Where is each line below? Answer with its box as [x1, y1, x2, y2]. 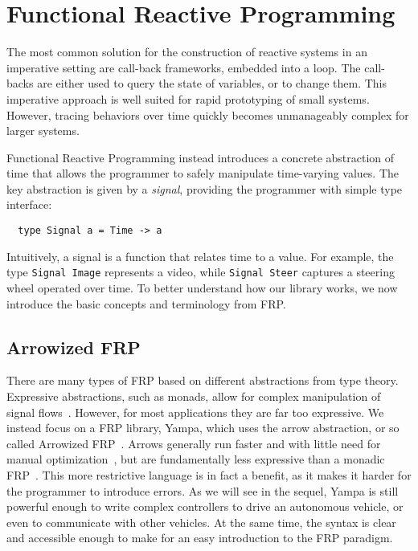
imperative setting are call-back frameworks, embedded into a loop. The [6, 59, 361, 76]
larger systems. [6, 122, 80, 139]
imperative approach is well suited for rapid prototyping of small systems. [6, 90, 370, 107]
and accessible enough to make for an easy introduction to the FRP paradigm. [6, 529, 393, 546]
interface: [6, 196, 52, 213]
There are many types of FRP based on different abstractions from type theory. [6, 372, 399, 389]
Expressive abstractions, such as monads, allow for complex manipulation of [6, 387, 381, 404]
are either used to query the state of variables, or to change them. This [37, 75, 387, 92]
